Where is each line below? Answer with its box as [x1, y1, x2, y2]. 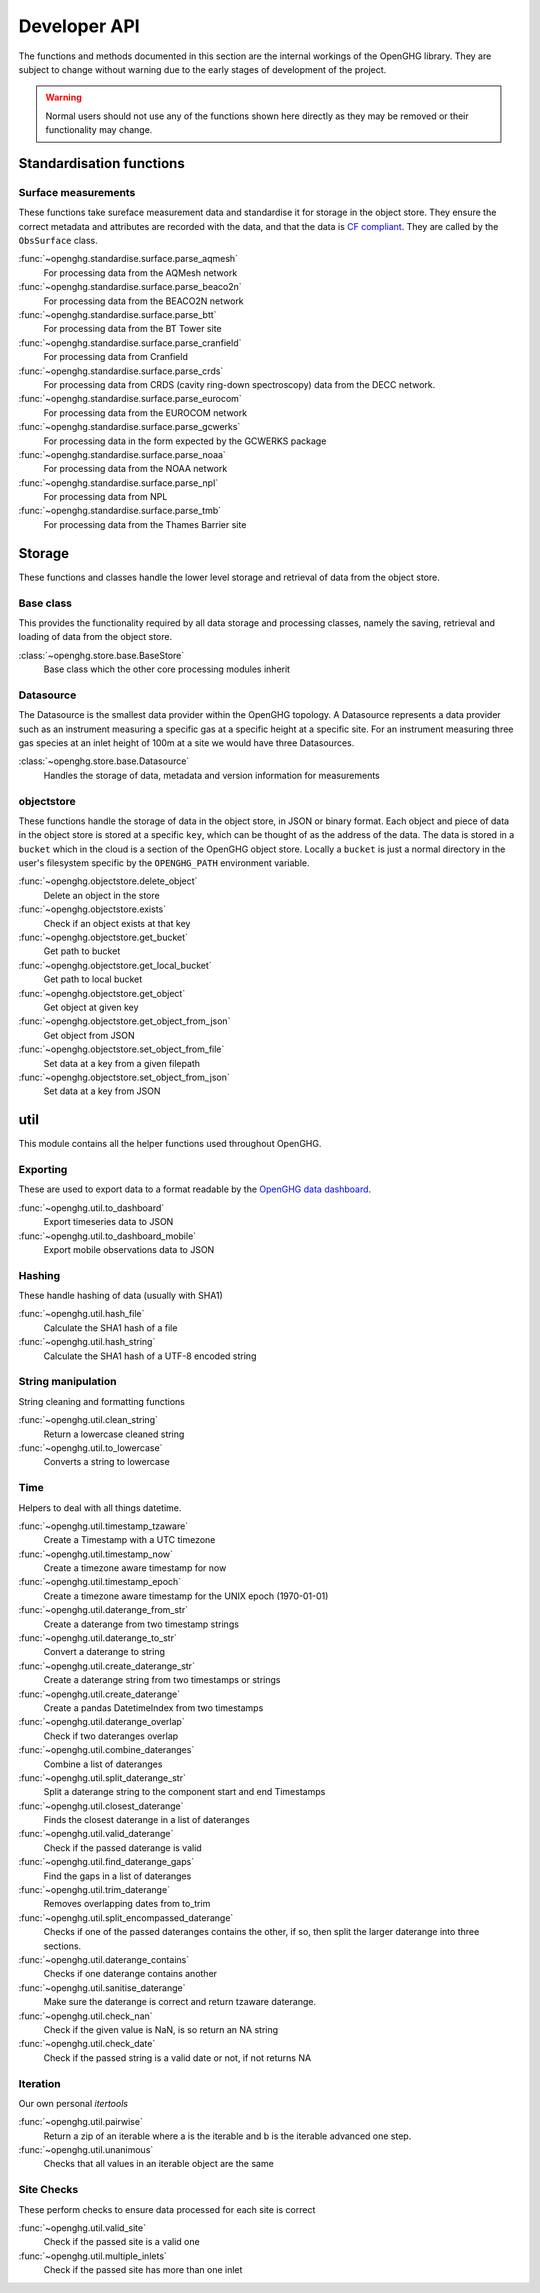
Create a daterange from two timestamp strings [43, 1618, 240, 1630]
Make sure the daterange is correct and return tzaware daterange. [43, 1996, 317, 2008]
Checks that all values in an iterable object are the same [43, 2158, 274, 2170]
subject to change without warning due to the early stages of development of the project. [18, 63, 387, 75]
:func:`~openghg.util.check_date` [18, 2038, 156, 2050]
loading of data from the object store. [18, 631, 173, 643]
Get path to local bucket [43, 973, 143, 985]
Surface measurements [18, 185, 136, 199]
